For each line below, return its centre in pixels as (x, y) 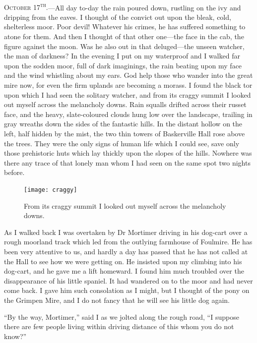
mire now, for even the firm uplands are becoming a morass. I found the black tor (128, 85)
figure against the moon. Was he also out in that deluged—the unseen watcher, (124, 46)
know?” (15, 336)
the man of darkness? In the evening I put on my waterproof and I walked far (122, 56)
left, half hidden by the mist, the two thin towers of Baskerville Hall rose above (125, 133)
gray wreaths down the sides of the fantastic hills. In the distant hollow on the (123, 124)
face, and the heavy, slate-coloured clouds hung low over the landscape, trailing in (128, 114)
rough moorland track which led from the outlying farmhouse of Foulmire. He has (128, 242)
